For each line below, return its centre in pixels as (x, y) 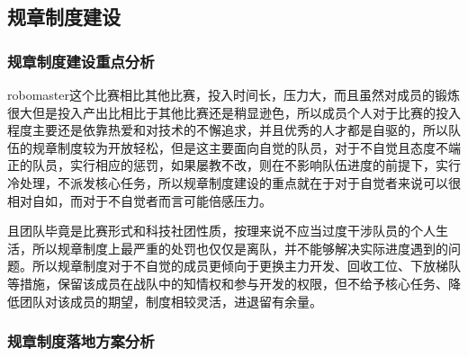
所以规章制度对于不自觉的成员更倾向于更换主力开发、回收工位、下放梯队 (246, 266)
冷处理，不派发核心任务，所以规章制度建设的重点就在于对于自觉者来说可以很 (234, 182)
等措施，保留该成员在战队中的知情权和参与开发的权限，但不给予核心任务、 (228, 283)
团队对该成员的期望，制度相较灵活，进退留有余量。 (171, 301)
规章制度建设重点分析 (81, 61)
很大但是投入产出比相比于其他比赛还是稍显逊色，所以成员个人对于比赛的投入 (234, 112)
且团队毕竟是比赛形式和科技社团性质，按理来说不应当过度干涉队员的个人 (221, 231)
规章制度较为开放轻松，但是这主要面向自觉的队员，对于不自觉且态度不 (240, 147)
